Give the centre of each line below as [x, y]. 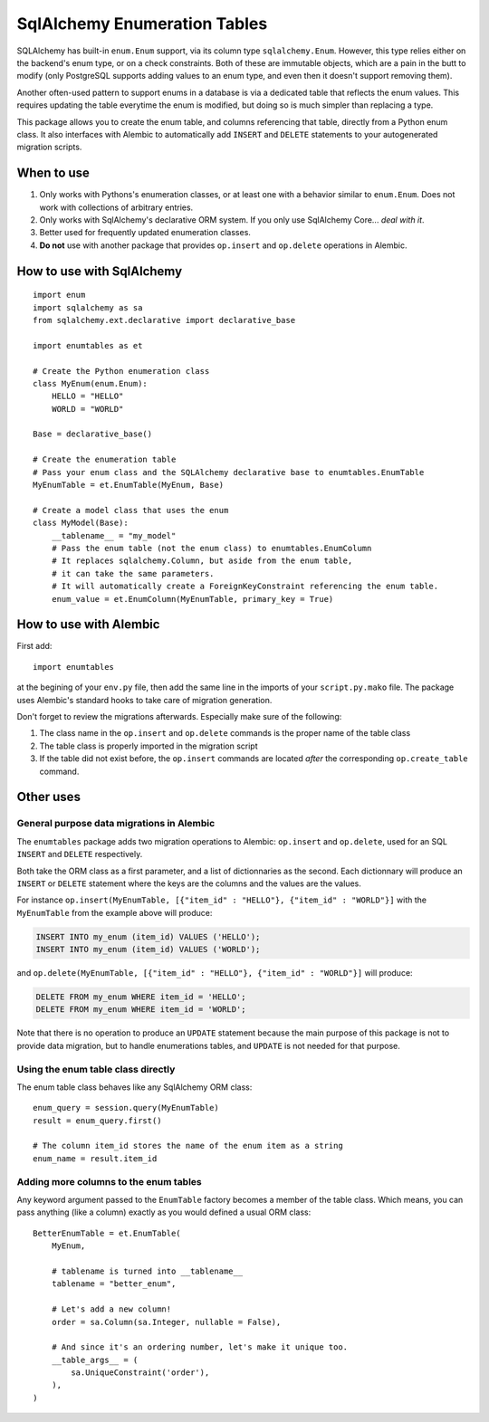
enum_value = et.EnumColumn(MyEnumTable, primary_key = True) [192, 599]
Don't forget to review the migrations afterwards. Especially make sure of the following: [179, 716]
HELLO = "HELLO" [87, 396]
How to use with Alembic [88, 625]
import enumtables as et [88, 345]
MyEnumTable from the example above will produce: [115, 912]
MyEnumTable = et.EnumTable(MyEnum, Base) [129, 485]
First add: [34, 646]
